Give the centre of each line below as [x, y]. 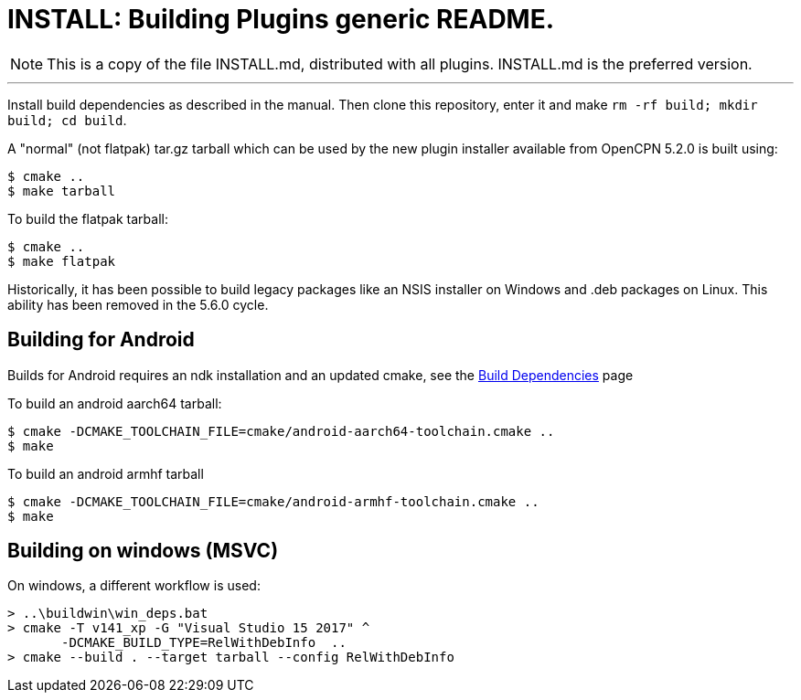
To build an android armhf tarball [106, 473]
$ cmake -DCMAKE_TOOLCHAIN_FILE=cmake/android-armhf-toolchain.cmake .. [273, 501]
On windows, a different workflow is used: [134, 586]
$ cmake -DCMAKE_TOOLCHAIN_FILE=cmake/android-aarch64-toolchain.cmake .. [281, 431]
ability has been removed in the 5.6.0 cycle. [138, 304]
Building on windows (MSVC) [143, 551]
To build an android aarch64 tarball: [115, 403]
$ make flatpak [62, 261]
